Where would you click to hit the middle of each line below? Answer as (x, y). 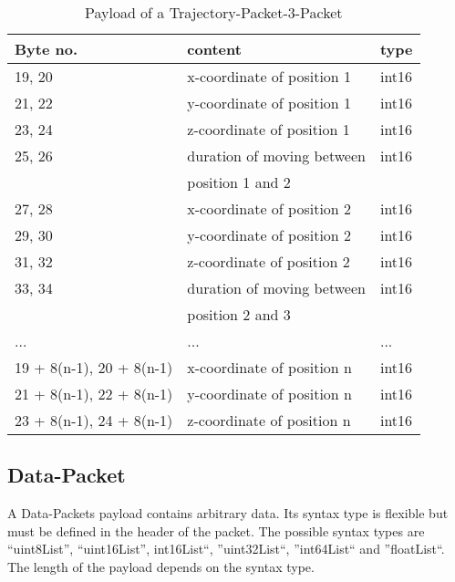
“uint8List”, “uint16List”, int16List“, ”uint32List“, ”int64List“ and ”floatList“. (226, 549)
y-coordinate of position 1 (269, 103)
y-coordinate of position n (269, 394)
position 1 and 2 (239, 182)
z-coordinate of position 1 (269, 129)
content (214, 49)
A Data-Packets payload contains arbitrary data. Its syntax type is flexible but (228, 513)
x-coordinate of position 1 (269, 76)
